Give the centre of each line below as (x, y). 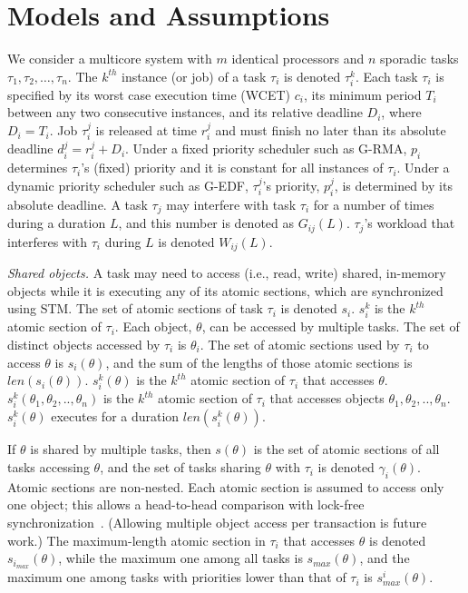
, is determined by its (393, 185)
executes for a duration (115, 416)
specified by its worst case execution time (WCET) (149, 94)
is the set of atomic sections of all (346, 449)
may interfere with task (231, 204)
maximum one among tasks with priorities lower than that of (177, 577)
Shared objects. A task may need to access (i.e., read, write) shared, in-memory (227, 273)
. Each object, (153, 326)
